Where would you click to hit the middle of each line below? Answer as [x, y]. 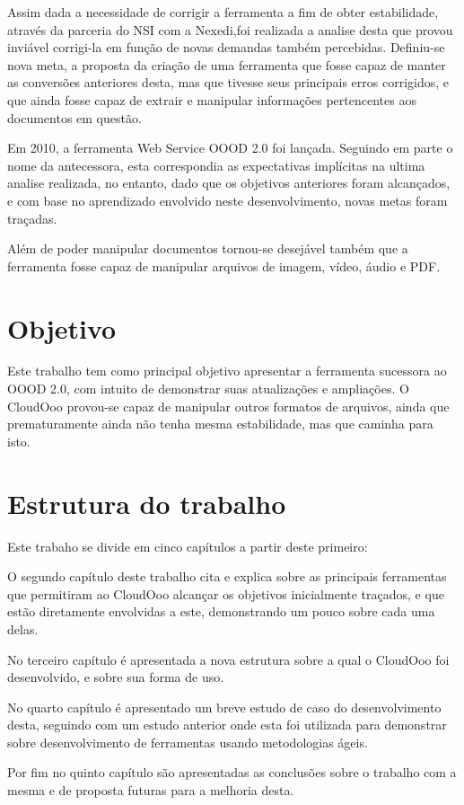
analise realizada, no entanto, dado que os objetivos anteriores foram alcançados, [229, 183]
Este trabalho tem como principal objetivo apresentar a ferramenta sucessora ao [227, 371]
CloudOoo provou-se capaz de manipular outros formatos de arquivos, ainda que [228, 406]
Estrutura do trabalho [147, 503]
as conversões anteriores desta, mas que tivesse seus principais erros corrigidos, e [228, 82]
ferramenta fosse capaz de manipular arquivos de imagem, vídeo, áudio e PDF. [224, 265]
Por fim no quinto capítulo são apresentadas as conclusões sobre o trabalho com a [232, 772]
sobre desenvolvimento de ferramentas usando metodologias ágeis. [188, 742]
